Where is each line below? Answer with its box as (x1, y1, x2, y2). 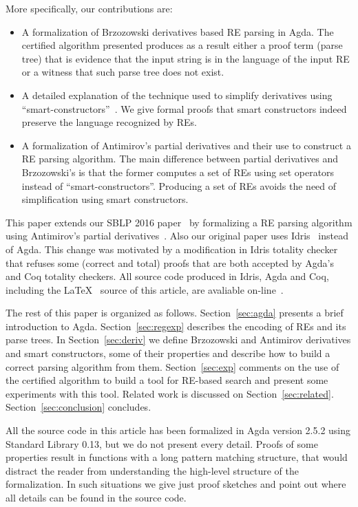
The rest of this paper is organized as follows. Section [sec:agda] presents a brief (6, 305, 344, 320)
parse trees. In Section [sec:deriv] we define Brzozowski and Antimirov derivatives (6, 332, 351, 347)
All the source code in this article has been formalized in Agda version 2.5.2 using (6, 423, 351, 438)
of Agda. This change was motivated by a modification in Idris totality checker (6, 241, 338, 256)
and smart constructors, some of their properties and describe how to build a (6, 346, 330, 360)
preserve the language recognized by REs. (21, 115, 197, 129)
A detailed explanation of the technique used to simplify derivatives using (21, 87, 333, 102)
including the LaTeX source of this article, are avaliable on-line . (6, 282, 284, 296)
